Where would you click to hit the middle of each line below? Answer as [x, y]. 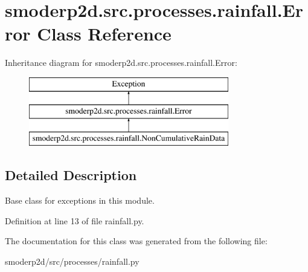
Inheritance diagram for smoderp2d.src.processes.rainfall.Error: [121, 63]
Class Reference [104, 34]
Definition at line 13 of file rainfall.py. [75, 220]
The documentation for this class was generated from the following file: [136, 241]
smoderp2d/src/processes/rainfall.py [72, 261]
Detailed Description [71, 175]
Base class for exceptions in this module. [80, 200]
